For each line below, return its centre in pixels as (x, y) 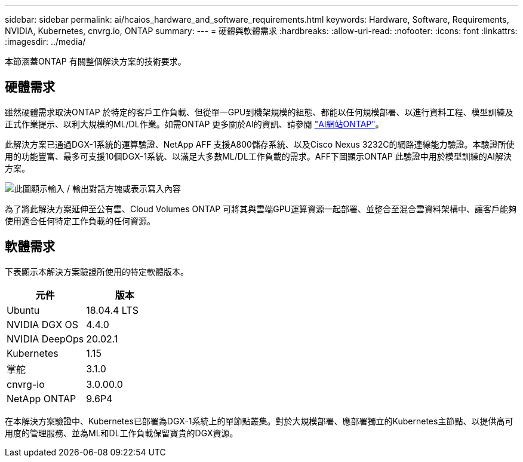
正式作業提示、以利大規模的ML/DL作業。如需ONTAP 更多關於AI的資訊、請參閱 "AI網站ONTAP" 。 (194, 124)
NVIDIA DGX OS (43, 324)
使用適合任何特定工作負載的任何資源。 (80, 221)
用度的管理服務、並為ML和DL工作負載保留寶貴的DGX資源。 (121, 433)
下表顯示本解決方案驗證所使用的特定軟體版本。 (97, 271)
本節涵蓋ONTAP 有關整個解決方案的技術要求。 (96, 61)
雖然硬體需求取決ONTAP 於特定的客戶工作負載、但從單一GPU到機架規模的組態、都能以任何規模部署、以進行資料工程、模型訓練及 (259, 112)
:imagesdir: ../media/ (45, 42)
